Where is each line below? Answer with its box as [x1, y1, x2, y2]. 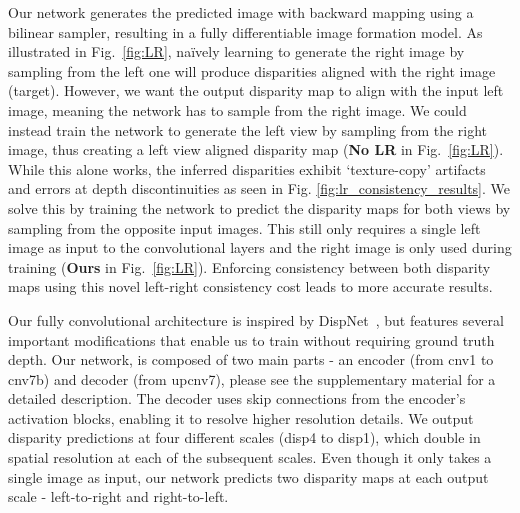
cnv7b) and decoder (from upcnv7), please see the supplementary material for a [8, 368, 496, 389]
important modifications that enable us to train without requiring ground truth [8, 329, 495, 350]
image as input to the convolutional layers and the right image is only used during [8, 237, 512, 258]
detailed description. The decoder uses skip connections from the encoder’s [8, 388, 466, 409]
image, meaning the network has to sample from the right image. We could [8, 99, 467, 120]
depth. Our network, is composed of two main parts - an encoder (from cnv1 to [8, 349, 494, 370]
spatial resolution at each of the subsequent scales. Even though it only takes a [8, 447, 492, 468]
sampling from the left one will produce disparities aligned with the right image [8, 60, 496, 81]
